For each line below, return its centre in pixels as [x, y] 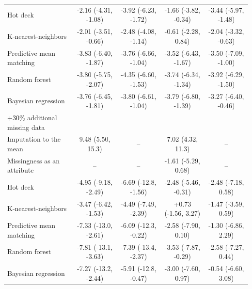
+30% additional [32, 117]
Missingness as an [34, 160]
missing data [26, 127]
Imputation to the [34, 139]
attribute [21, 170]
